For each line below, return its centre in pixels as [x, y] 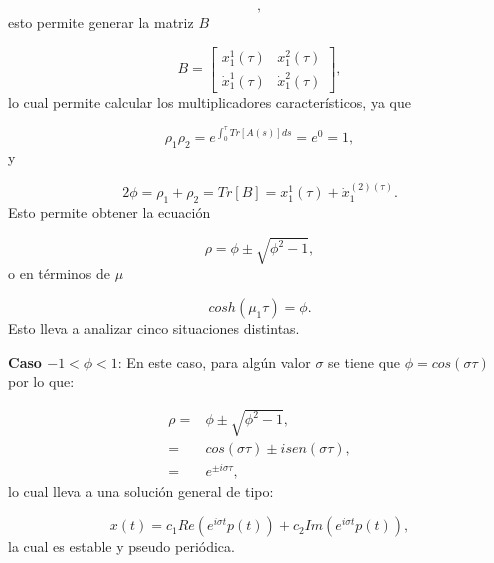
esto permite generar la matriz [101, 22]
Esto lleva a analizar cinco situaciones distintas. [154, 327]
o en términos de [59, 273]
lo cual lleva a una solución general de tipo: [141, 491]
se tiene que [364, 361]
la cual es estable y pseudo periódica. [121, 546]
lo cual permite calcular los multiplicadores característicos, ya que [209, 101]
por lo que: [41, 381]
